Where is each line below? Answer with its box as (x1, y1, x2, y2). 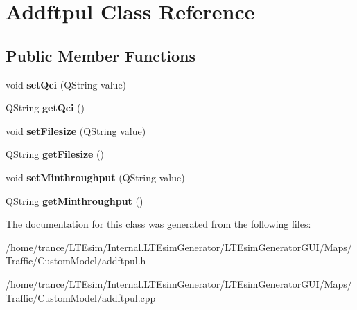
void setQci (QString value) (6, 77, 127, 91)
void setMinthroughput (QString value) (6, 170, 185, 184)
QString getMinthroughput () (6, 193, 143, 208)
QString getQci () (6, 100, 85, 115)
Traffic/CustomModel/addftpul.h (6, 253, 146, 268)
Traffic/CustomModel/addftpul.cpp (6, 290, 156, 304)
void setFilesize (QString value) (6, 123, 146, 138)
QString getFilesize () (6, 147, 105, 161)
